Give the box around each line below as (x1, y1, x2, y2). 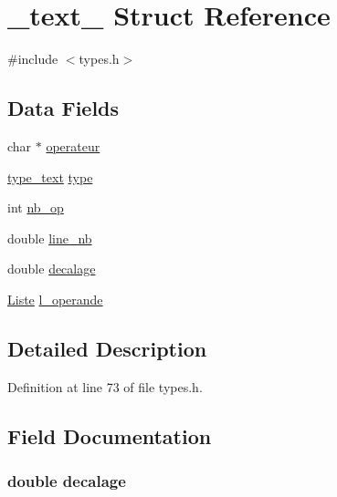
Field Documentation (7, 421, 212, 450)
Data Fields (7, 94, 120, 122)
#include (7, 49, 58, 68)
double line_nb (7, 228, 92, 247)
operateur (46, 136, 100, 155)
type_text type (7, 167, 93, 186)
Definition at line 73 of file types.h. (7, 377, 203, 396)
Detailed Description (7, 334, 207, 362)
